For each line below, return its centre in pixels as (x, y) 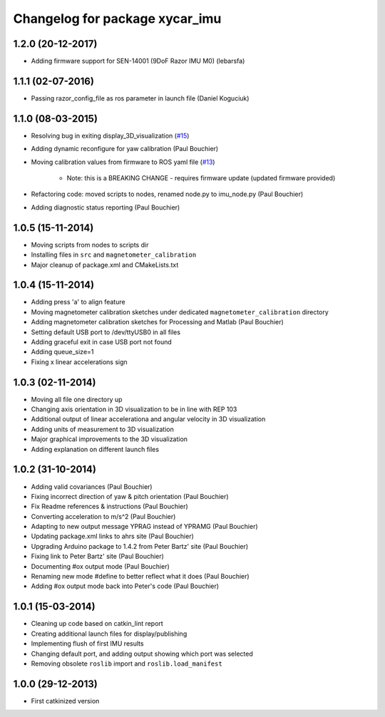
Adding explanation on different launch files (95, 449)
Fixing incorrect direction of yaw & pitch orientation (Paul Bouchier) (130, 496)
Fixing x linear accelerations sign (79, 362)
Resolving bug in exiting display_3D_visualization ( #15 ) (110, 135)
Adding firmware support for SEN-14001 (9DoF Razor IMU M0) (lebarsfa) (138, 61)
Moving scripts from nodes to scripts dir (90, 244)
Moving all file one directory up (77, 399)
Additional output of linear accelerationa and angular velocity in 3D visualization (148, 419)
